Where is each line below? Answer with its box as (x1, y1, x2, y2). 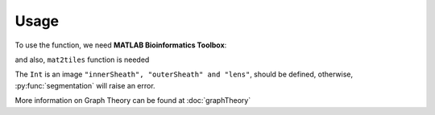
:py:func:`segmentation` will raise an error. (14, 80, 156, 90)
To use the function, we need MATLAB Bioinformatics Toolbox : (14, 40, 227, 50)
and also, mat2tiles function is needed (14, 55, 150, 64)
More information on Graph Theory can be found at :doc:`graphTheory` (14, 96, 251, 105)
